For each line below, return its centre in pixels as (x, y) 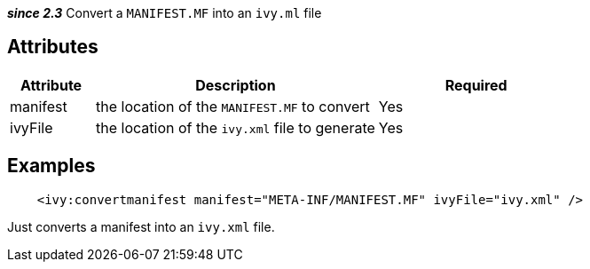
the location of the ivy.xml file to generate (236, 127)
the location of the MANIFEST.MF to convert (233, 106)
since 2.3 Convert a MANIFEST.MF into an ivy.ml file (165, 13)
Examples (51, 166)
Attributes (53, 47)
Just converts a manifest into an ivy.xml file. (141, 226)
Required (476, 85)
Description (236, 85)
